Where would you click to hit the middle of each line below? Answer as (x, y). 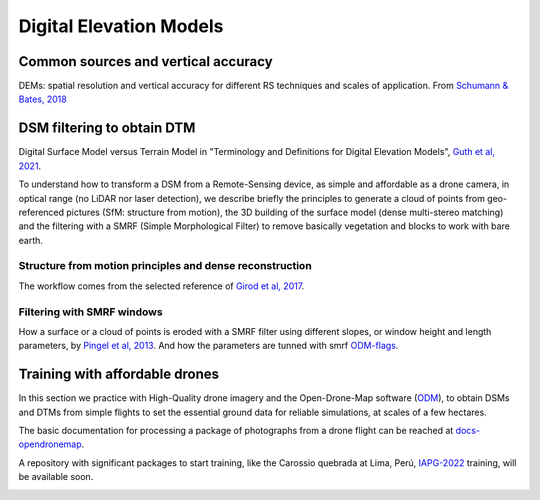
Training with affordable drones (119, 374)
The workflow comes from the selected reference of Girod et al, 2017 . (161, 286)
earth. (31, 240)
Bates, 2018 (42, 99)
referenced (41, 212)
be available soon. (56, 477)
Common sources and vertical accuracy (146, 61)
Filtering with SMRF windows (91, 312)
